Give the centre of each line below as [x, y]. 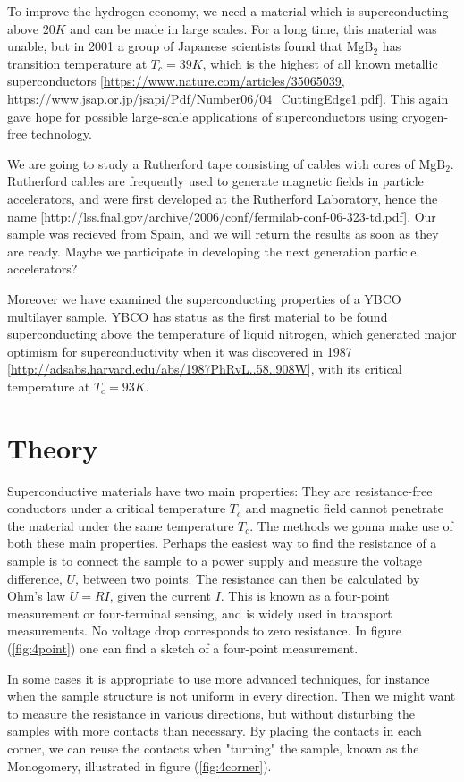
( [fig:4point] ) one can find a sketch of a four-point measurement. [183, 647]
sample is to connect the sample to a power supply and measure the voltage [215, 560]
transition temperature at [77, 63]
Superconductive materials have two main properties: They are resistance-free [220, 490]
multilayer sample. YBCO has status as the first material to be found [198, 316]
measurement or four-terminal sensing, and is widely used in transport [200, 613]
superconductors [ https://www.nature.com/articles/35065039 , [176, 81]
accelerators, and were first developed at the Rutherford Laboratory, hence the [223, 198]
